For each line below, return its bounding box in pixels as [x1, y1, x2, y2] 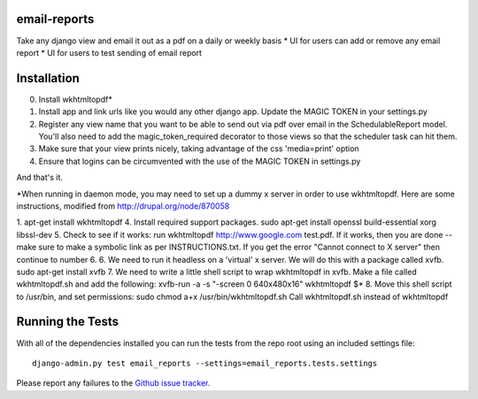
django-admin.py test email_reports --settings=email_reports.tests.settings [32, 358, 378, 368]
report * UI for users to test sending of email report [16, 47, 203, 58]
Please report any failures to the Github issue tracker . [16, 378, 211, 388]
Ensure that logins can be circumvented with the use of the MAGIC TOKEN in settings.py [38, 156, 361, 166]
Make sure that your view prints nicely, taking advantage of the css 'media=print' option [38, 143, 359, 154]
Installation [16, 71, 80, 86]
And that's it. [16, 173, 64, 183]
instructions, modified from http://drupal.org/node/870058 [16, 200, 230, 211]
